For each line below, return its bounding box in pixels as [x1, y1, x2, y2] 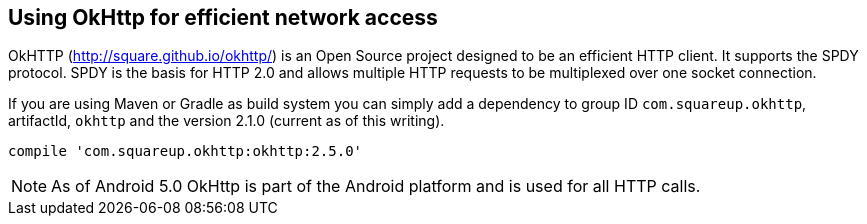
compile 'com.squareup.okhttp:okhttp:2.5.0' [8, 143, 363, 160]
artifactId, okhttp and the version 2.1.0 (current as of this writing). [8, 112, 445, 130]
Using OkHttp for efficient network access [8, 5, 438, 30]
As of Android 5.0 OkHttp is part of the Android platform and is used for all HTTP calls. [51, 176, 701, 197]
